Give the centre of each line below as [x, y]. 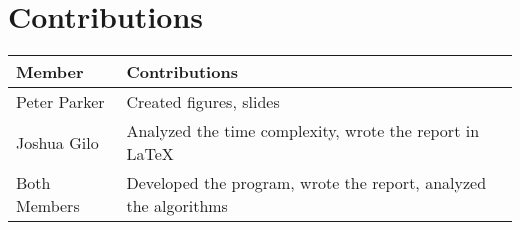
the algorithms [177, 206]
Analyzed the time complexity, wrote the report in [303, 131]
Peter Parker [60, 102]
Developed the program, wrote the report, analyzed [306, 183]
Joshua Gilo [57, 142]
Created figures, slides [203, 102]
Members [48, 206]
